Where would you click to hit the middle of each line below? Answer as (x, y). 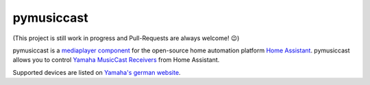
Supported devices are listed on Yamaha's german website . (97, 72)
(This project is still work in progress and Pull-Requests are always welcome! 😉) (126, 38)
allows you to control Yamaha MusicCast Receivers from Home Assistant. (116, 60)
